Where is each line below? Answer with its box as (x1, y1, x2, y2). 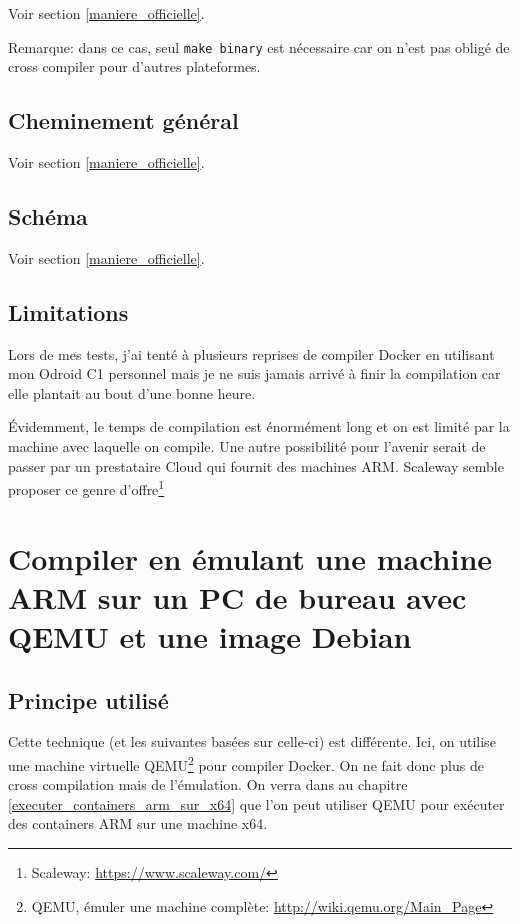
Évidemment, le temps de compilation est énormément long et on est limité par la (8, 416, 510, 437)
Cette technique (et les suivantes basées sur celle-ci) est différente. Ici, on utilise (8, 731, 496, 752)
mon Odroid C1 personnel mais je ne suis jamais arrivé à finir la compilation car (8, 363, 501, 384)
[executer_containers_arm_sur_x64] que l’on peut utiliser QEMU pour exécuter (8, 793, 505, 814)
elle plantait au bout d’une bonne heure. (8, 382, 256, 403)
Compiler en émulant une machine (8, 537, 493, 578)
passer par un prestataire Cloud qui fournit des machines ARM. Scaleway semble (8, 455, 504, 476)
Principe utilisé (8, 684, 169, 715)
